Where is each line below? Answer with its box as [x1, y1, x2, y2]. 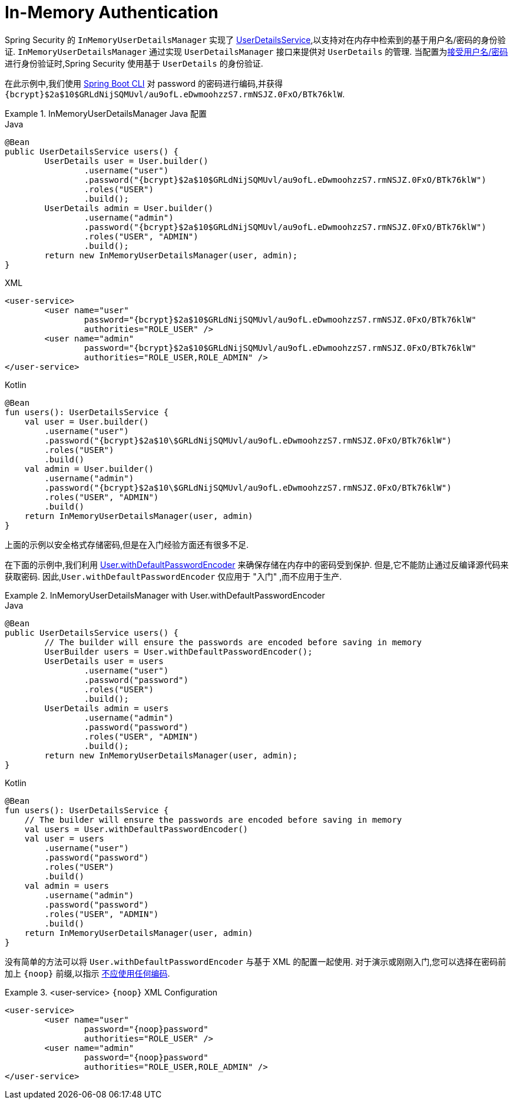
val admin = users [24, 880, 110, 891]
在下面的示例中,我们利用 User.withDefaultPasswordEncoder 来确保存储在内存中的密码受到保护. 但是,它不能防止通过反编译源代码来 [5, 559, 509, 570]
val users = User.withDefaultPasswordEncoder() [24, 824, 249, 834]
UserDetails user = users [44, 656, 164, 666]
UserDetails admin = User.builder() [44, 203, 214, 213]
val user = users [24, 833, 104, 843]
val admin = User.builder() [24, 464, 154, 474]
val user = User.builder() [24, 416, 149, 426]
